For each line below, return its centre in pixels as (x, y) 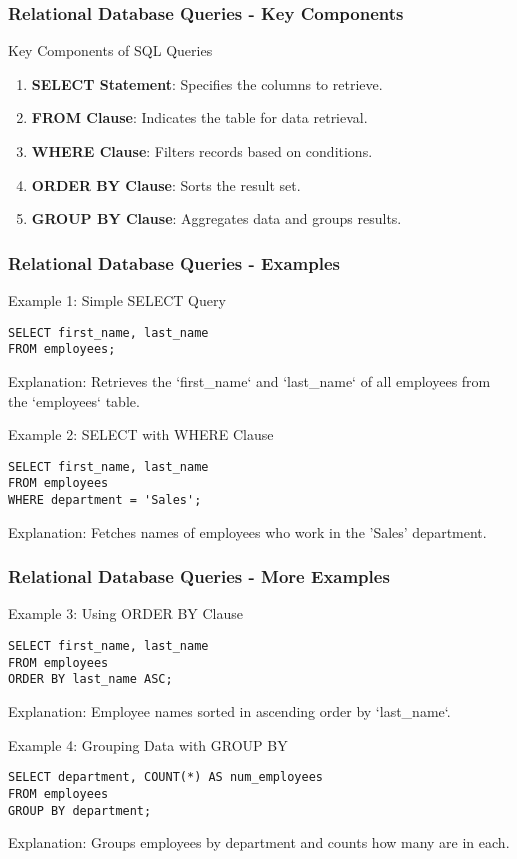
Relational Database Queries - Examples (174, 262)
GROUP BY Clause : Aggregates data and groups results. (216, 218)
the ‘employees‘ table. (74, 400)
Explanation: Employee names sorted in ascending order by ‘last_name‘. (229, 711)
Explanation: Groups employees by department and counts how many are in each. (259, 842)
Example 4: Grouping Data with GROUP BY (148, 744)
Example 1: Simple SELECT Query (117, 300)
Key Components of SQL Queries (110, 50)
